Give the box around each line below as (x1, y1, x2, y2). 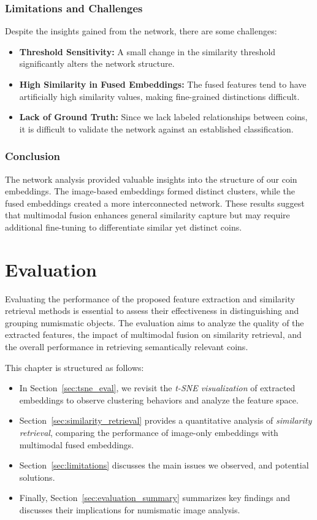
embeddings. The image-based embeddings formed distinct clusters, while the (5, 185, 296, 197)
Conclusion (5, 148, 60, 164)
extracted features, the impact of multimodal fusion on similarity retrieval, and (5, 328, 302, 341)
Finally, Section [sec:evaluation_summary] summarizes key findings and (19, 491, 291, 504)
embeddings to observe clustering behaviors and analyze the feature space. (19, 393, 299, 406)
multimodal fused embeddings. (19, 438, 134, 451)
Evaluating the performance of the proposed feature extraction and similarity (5, 292, 296, 305)
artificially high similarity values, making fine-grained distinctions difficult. (19, 90, 300, 102)
